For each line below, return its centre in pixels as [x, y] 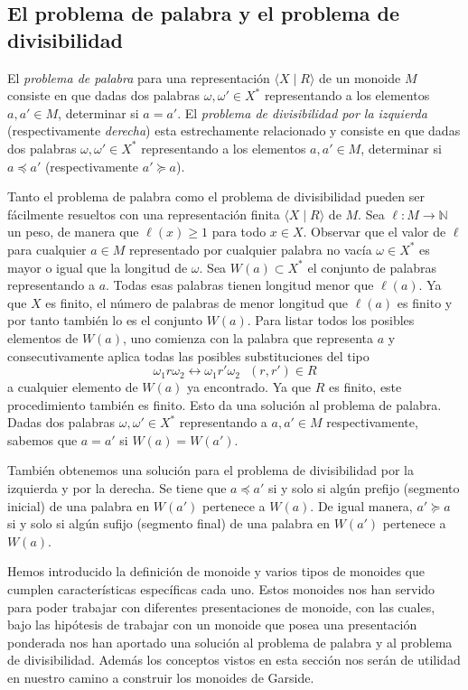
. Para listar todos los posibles [331, 320]
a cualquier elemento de [73, 387]
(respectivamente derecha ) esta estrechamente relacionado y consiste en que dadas [234, 131]
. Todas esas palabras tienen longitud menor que [240, 285]
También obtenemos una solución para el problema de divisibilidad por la [211, 470]
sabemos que [42, 439]
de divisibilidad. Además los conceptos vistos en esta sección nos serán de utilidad [234, 660]
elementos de [43, 337]
